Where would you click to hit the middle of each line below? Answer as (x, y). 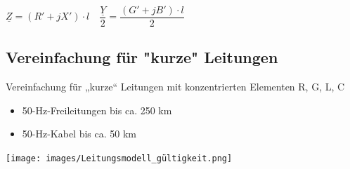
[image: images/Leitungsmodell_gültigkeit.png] (119, 159)
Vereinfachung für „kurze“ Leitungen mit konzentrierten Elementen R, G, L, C (175, 87)
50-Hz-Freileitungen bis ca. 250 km (97, 110)
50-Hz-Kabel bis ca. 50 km (79, 134)
